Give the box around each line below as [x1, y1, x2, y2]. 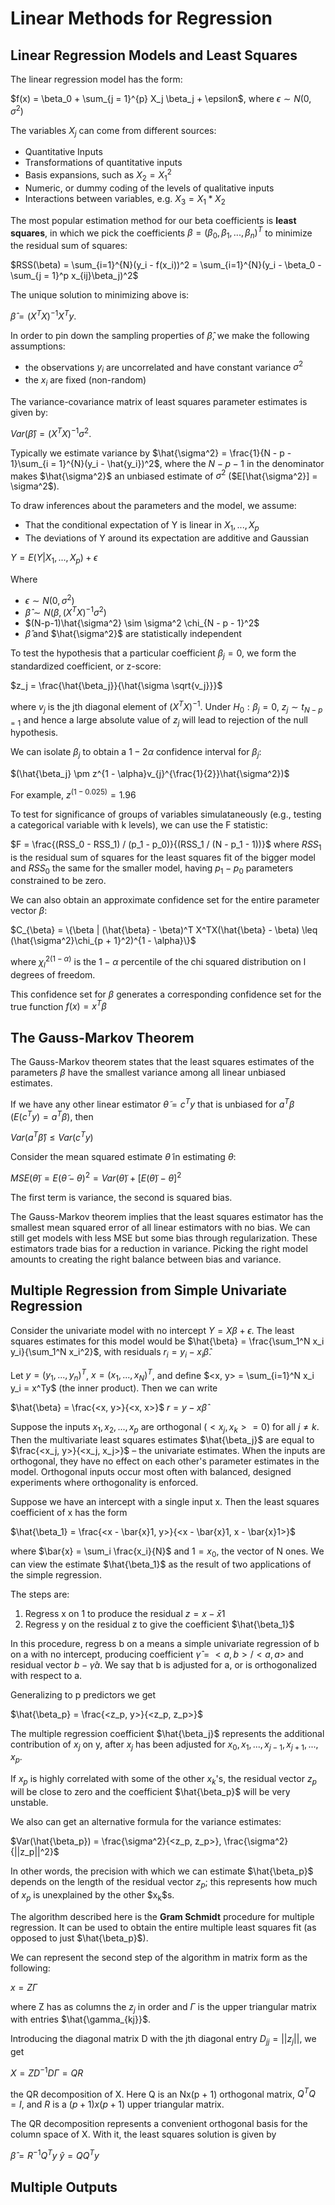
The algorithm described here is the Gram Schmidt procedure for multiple [10, 1910, 315, 1922]
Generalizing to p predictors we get [10, 1688, 156, 1701]
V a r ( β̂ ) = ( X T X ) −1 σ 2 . [10, 426, 92, 439]
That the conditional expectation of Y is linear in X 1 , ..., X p [24, 519, 260, 534]
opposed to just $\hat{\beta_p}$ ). [10, 1932, 149, 1944]
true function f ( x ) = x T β [10, 998, 107, 1012]
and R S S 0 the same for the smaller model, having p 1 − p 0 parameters [10, 862, 294, 876]
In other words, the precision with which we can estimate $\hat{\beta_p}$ [10, 1865, 314, 1877]
